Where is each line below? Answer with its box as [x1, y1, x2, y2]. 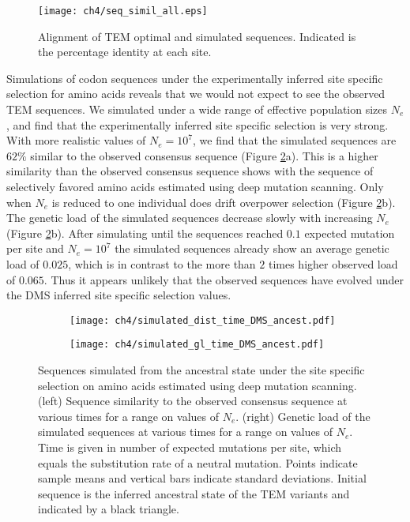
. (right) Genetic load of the [235, 407, 371, 424]
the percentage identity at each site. [38, 43, 212, 60]
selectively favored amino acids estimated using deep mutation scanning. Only [6, 178, 384, 194]
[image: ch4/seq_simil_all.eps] [38, 6, 208, 17]
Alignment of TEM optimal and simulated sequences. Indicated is [38, 28, 356, 44]
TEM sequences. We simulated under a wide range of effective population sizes [6, 101, 388, 118]
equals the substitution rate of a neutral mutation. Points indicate [38, 454, 358, 471]
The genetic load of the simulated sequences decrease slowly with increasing [6, 209, 373, 226]
